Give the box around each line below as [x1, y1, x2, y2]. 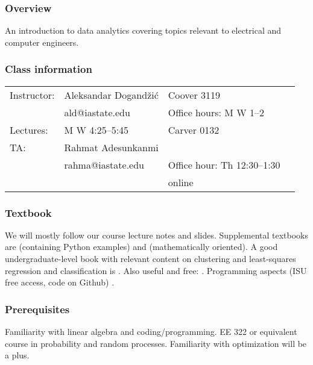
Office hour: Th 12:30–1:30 [168, 157, 280, 172]
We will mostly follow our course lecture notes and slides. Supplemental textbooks [5, 228, 309, 241]
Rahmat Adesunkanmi [64, 140, 159, 154]
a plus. [5, 349, 30, 361]
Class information [5, 61, 92, 76]
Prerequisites [5, 301, 70, 316]
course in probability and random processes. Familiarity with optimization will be [5, 337, 307, 349]
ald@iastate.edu [64, 105, 130, 119]
